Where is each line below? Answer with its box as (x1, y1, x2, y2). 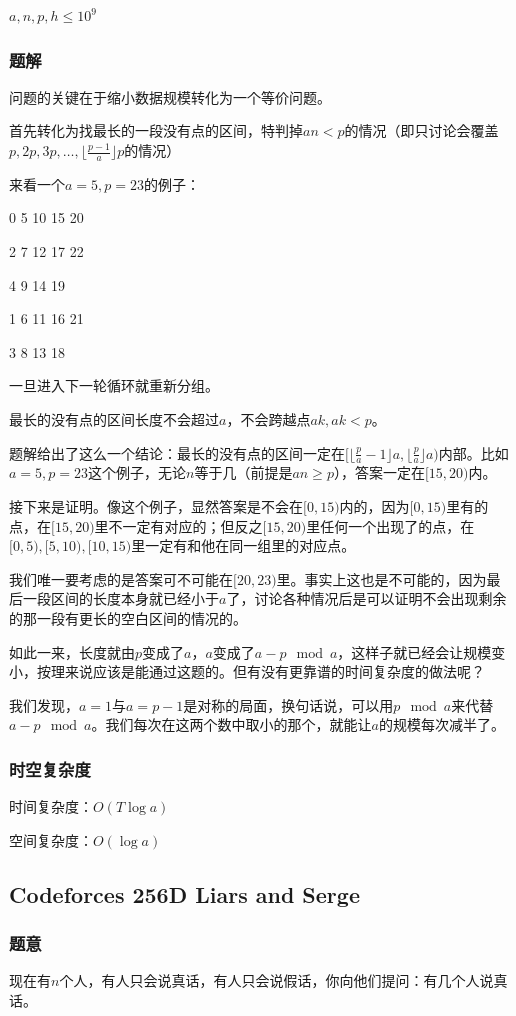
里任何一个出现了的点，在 (306, 515, 475, 536)
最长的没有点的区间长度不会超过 (9, 408, 219, 429)
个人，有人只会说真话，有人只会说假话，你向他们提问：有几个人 (59, 970, 480, 991)
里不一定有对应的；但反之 (94, 515, 263, 536)
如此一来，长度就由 (9, 641, 135, 662)
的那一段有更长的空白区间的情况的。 (9, 607, 247, 628)
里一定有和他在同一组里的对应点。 (131, 535, 356, 556)
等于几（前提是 (194, 462, 293, 483)
